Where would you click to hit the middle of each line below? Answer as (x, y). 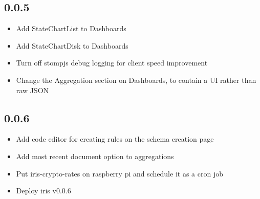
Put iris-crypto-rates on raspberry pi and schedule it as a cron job (120, 173)
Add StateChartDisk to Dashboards (72, 45)
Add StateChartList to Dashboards (71, 28)
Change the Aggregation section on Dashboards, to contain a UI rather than (136, 80)
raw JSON (32, 90)
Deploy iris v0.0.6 (44, 191)
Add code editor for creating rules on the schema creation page (115, 139)
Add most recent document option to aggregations (95, 156)
